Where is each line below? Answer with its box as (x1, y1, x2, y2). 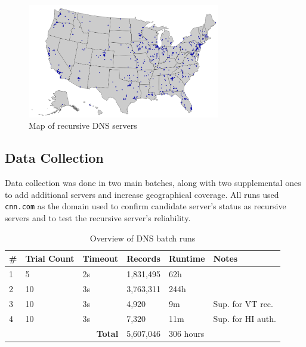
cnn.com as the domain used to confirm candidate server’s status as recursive (5, 200, 286, 212)
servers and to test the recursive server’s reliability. (5, 212, 191, 224)
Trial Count (25, 252, 75, 265)
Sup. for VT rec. (213, 297, 273, 309)
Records (126, 252, 160, 265)
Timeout (82, 252, 119, 265)
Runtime (168, 252, 205, 265)
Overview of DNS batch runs (89, 231, 196, 244)
